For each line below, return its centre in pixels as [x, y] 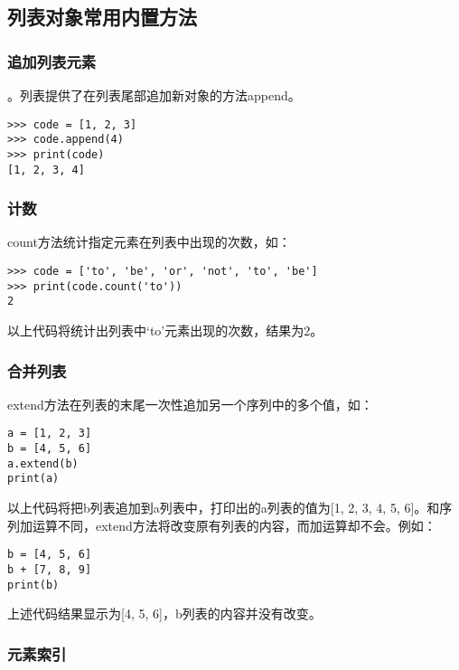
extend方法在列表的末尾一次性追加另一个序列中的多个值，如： [190, 404]
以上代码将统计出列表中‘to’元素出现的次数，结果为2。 [165, 330]
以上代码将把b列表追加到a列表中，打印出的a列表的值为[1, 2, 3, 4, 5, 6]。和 [224, 508]
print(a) [33, 479]
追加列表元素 [52, 61]
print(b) [33, 585]
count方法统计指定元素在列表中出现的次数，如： [149, 242]
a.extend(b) [43, 463]
